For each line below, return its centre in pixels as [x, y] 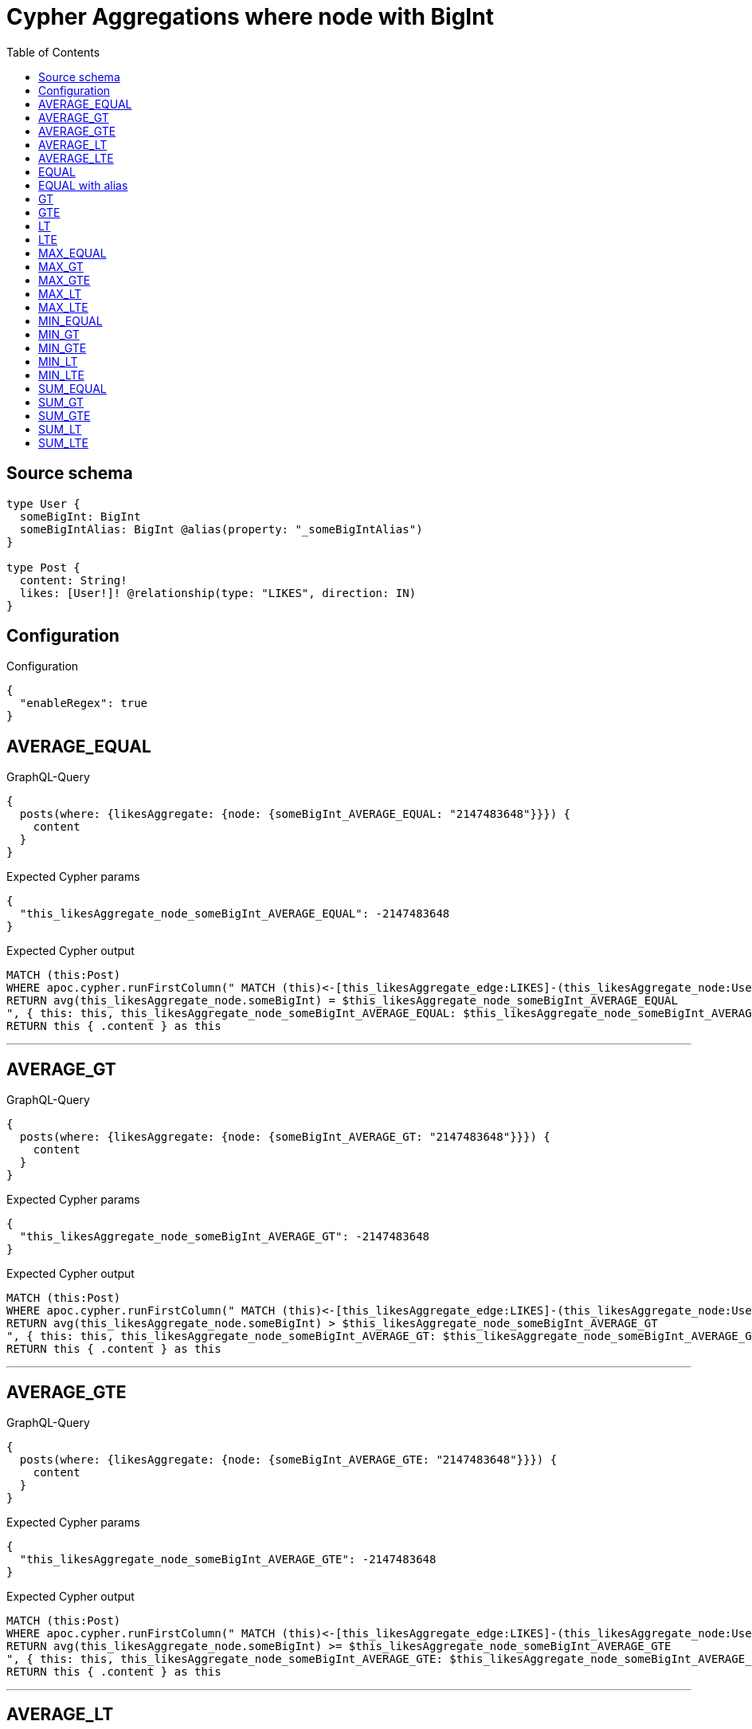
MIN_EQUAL [70, 320]
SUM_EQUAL [72, 388]
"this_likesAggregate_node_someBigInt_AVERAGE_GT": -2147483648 [225, 1237]
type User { [43, 503]
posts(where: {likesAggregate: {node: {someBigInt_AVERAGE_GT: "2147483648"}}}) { [285, 1137]
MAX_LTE [63, 307]
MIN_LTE [61, 375]
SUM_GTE [65, 415]
